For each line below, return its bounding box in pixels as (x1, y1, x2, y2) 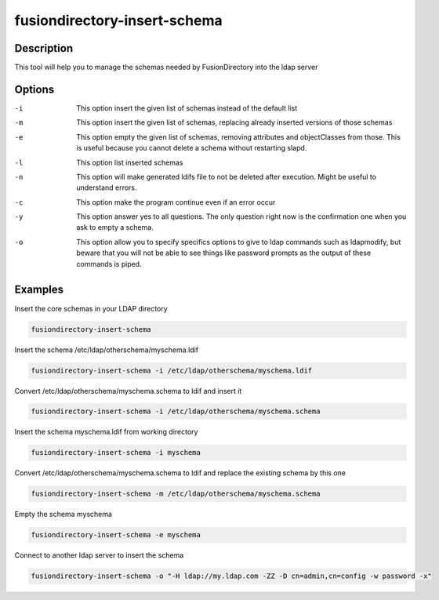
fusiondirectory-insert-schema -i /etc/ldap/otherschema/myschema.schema (31, 407, 321, 416)
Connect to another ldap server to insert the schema (14, 551, 184, 560)
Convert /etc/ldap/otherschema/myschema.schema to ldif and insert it (14, 386, 242, 395)
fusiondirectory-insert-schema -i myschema (31, 448, 201, 457)
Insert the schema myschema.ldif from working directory (14, 427, 198, 437)
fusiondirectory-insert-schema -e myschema (31, 530, 201, 540)
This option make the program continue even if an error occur (76, 197, 276, 207)
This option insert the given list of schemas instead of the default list (76, 103, 298, 113)
